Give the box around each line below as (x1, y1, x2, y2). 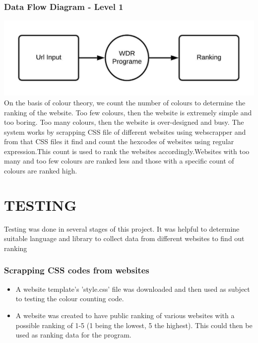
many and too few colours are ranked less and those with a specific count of (4, 156, 234, 166)
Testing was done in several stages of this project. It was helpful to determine (4, 223, 240, 234)
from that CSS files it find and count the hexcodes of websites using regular (4, 136, 234, 147)
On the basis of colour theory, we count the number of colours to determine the (4, 97, 246, 107)
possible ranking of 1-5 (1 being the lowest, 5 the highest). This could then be (15, 320, 253, 330)
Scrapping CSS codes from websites (4, 264, 149, 276)
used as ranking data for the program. (15, 330, 131, 340)
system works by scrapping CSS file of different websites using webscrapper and (4, 126, 246, 137)
